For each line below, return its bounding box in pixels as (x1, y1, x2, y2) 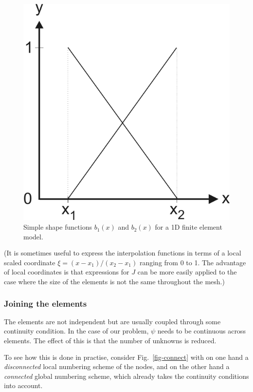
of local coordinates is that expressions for (4, 267, 129, 277)
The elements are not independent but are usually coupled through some (4, 316, 221, 326)
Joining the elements (4, 297, 87, 309)
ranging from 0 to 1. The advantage (139, 257, 246, 267)
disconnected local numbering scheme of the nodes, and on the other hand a (4, 361, 230, 372)
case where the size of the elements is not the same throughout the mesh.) (4, 276, 225, 287)
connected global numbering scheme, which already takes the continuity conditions (4, 371, 249, 381)
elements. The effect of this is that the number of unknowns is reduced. (4, 335, 217, 346)
